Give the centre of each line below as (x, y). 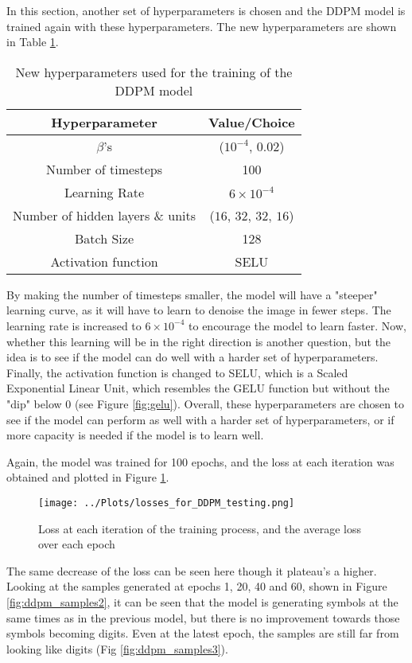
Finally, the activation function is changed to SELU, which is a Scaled (177, 372)
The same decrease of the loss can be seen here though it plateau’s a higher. (192, 570)
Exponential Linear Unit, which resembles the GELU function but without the (198, 388)
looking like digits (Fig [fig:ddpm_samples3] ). (117, 648)
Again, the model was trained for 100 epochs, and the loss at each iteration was (200, 461)
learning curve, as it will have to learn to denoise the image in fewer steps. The (199, 310)
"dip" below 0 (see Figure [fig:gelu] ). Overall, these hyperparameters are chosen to (206, 403)
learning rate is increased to (74, 325)
